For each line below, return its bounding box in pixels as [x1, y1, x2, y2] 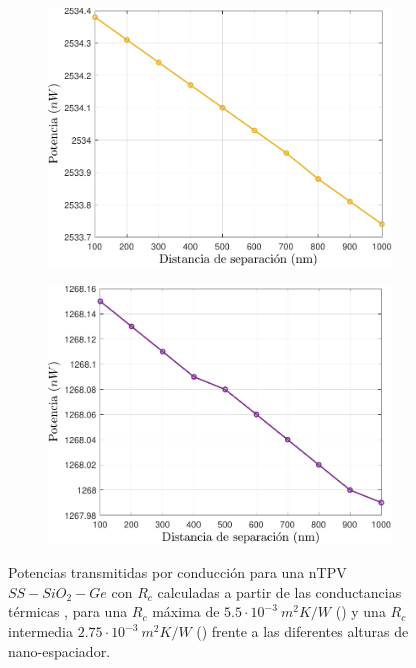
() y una [335, 601, 386, 622]
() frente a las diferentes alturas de [196, 621, 409, 642]
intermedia [8, 621, 73, 642]
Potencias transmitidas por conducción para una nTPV [8, 562, 347, 583]
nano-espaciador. [8, 640, 111, 661]
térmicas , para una [8, 601, 128, 622]
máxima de [152, 601, 220, 622]
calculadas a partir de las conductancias [157, 581, 402, 602]
